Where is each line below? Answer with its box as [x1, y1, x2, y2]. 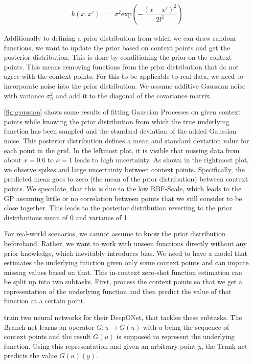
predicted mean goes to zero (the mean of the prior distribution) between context [4, 174, 248, 184]
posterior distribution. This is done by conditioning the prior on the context [4, 52, 232, 62]
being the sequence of [164, 321, 229, 332]
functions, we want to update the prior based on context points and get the [4, 42, 230, 52]
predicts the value [4, 350, 57, 361]
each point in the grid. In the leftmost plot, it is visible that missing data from [4, 145, 240, 155]
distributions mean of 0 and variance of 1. [4, 212, 129, 222]
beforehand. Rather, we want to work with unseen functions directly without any [4, 238, 247, 248]
